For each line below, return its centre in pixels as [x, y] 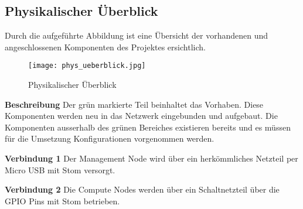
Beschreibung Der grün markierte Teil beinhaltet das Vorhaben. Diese [134, 104]
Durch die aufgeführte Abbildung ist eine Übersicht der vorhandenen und [137, 35]
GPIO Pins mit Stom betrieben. [62, 201]
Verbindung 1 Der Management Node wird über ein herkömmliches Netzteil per [151, 158]
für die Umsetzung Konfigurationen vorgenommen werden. [110, 138]
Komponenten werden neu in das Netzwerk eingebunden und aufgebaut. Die [141, 116]
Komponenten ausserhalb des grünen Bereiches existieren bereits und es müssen [148, 127]
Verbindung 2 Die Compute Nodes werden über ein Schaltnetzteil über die [142, 189]
